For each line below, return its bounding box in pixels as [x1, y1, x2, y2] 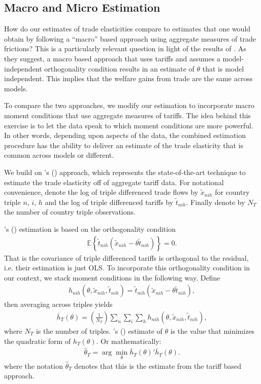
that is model [202, 63, 244, 74]
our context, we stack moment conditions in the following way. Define [4, 272, 220, 283]
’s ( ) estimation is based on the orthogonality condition [4, 223, 176, 234]
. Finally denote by [186, 196, 245, 207]
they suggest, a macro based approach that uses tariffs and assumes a [4, 53, 220, 63]
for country [215, 187, 250, 197]
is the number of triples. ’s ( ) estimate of [36, 325, 162, 336]
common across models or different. [4, 150, 114, 160]
